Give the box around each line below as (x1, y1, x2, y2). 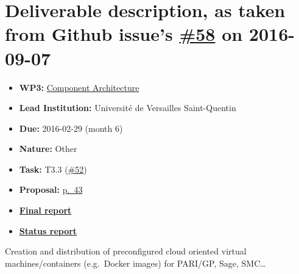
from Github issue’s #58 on (5, 21, 243, 46)
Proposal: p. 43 (19, 183, 83, 196)
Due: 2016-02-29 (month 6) (19, 121, 123, 134)
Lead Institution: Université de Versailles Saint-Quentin (19, 101, 236, 114)
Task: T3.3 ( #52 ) (19, 162, 87, 175)
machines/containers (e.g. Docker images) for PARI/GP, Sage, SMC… (5, 256, 266, 269)
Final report (19, 204, 72, 217)
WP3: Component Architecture (19, 81, 139, 93)
